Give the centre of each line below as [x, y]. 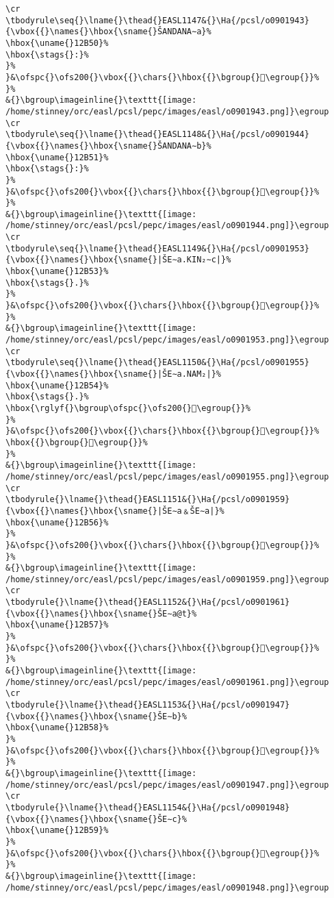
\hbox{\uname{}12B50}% [57, 43]
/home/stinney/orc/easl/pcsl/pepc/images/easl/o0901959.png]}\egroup [167, 579]
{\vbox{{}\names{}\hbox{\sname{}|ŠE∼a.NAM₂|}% [113, 374]
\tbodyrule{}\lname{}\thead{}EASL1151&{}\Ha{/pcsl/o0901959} [148, 500]
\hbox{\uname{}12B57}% [57, 625]
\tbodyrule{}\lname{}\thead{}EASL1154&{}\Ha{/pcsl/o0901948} [148, 807]
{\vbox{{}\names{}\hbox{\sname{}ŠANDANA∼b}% [108, 146]
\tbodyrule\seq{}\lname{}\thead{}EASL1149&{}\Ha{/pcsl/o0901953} [157, 248]
